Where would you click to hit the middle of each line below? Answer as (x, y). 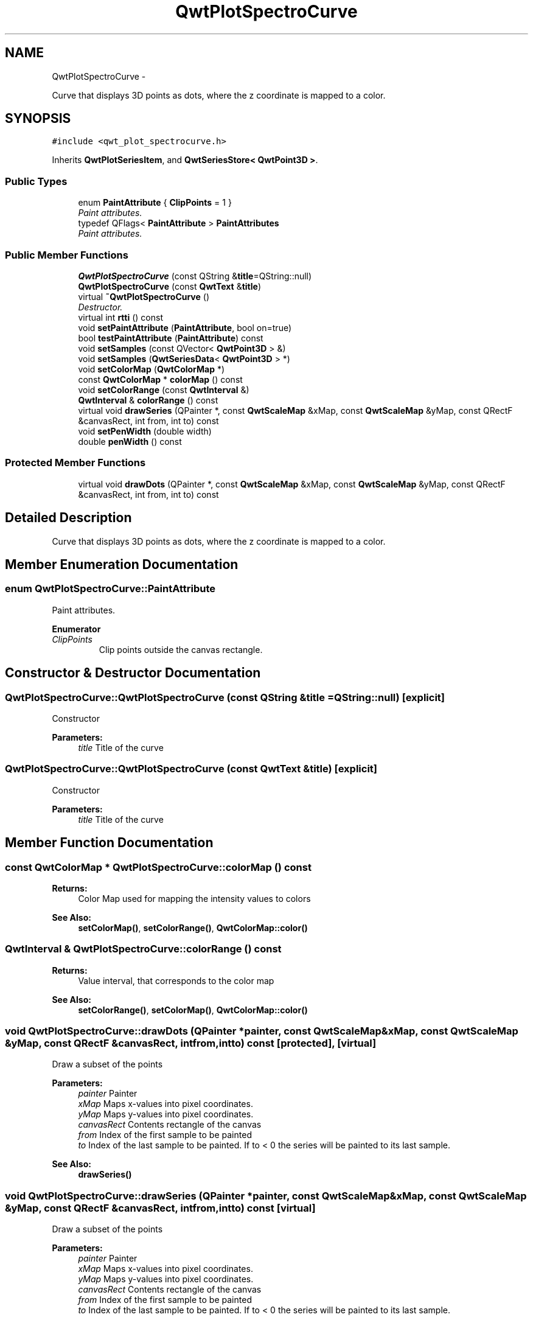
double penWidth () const (130, 441)
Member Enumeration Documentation (122, 564)
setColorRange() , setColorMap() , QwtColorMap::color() (193, 1010)
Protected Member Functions (75, 463)
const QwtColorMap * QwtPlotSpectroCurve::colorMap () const (158, 867)
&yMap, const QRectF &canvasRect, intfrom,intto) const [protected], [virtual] (191, 1043)
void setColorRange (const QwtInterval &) (164, 389)
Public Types (36, 181)
